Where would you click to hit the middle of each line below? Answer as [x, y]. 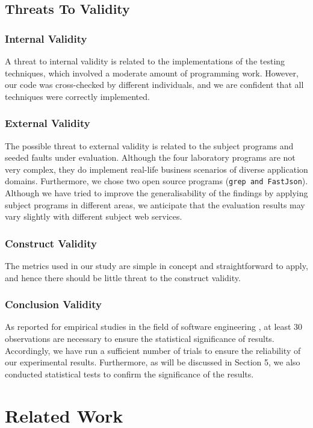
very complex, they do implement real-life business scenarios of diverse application [156, 169]
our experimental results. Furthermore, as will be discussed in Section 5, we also [153, 362]
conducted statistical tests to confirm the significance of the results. [129, 374]
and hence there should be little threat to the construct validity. [123, 277]
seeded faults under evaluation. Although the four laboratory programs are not [150, 157]
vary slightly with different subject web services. [94, 216]
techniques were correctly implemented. [77, 96]
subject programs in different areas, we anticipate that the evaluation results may [155, 204]
